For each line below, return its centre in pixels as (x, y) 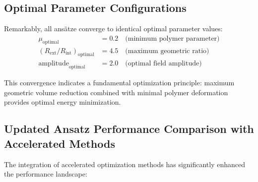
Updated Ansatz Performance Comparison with (129, 129)
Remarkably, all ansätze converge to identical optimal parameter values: (113, 29)
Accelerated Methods (60, 143)
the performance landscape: (46, 174)
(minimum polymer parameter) (172, 38)
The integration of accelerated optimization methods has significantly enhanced (125, 164)
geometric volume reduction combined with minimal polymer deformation (116, 92)
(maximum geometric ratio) (167, 51)
